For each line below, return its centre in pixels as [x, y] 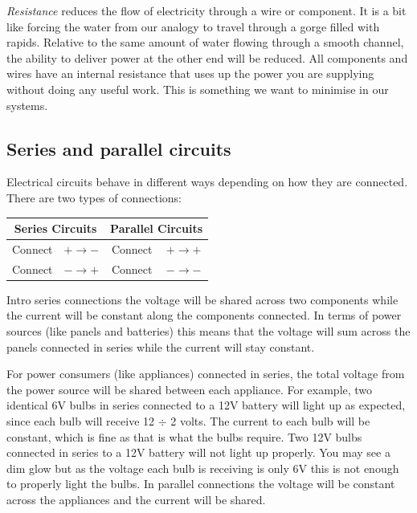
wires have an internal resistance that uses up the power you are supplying [190, 73]
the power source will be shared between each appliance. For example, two [190, 389]
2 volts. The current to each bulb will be [270, 420]
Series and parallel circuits [119, 148]
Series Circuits [55, 228]
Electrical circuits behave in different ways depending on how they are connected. [207, 182]
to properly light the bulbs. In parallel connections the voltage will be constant [201, 484]
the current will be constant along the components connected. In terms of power [204, 315]
